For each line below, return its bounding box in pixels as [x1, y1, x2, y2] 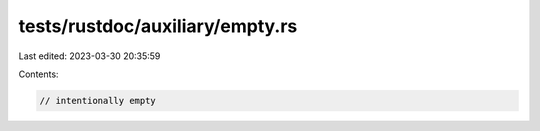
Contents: [18, 68, 59, 80]
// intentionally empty [39, 95, 157, 106]
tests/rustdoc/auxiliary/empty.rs [18, 15, 298, 37]
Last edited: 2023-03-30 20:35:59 [18, 50, 161, 62]
